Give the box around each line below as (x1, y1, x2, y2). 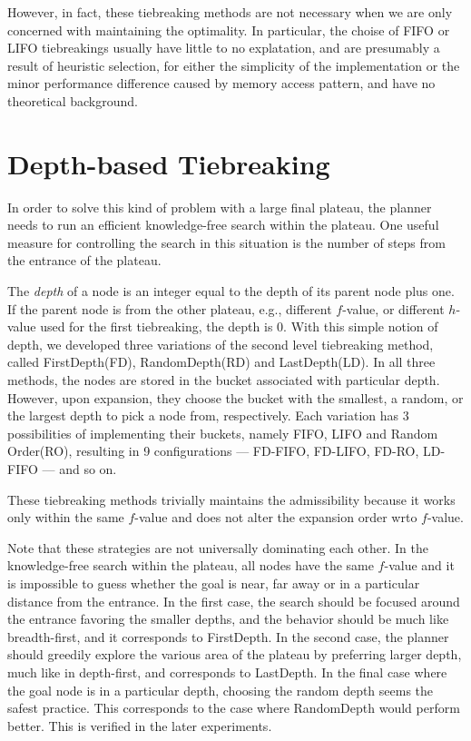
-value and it (384, 556, 455, 575)
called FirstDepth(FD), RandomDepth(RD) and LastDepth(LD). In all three (7, 352, 436, 371)
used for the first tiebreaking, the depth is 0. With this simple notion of (40, 317, 438, 336)
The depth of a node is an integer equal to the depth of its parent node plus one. (7, 282, 455, 301)
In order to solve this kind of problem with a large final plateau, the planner (7, 197, 432, 216)
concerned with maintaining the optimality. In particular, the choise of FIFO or (7, 20, 450, 39)
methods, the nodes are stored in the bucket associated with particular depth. (7, 370, 440, 390)
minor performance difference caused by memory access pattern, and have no (7, 74, 436, 93)
